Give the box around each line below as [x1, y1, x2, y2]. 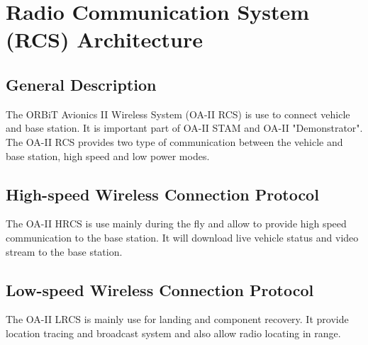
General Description [6, 73, 157, 95]
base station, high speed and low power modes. [6, 148, 210, 163]
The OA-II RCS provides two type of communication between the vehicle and [6, 134, 343, 149]
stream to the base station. [6, 244, 123, 259]
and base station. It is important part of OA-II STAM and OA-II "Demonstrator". [6, 120, 363, 135]
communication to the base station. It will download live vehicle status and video [6, 230, 359, 244]
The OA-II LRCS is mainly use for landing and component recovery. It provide [6, 312, 349, 327]
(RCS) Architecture [6, 25, 203, 54]
